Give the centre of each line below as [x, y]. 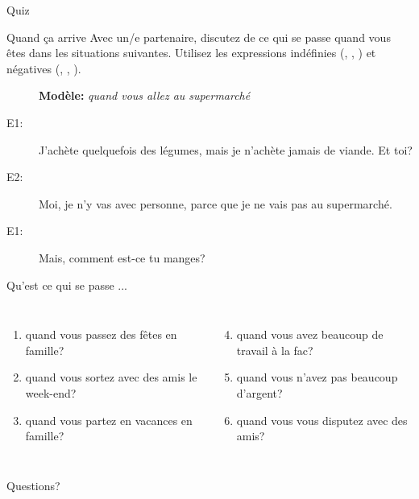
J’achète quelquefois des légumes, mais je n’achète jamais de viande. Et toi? [226, 149]
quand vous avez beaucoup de [310, 334]
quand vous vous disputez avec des [322, 420]
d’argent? [259, 392]
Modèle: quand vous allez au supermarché [145, 95]
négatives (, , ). [44, 68]
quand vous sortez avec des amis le [111, 377]
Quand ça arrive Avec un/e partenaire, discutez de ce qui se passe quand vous [199, 37]
